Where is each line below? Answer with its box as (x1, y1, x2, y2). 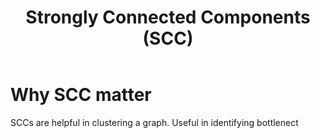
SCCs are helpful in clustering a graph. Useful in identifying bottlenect (10, 116, 299, 128)
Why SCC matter (10, 84, 152, 106)
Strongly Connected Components (25, 6, 311, 29)
